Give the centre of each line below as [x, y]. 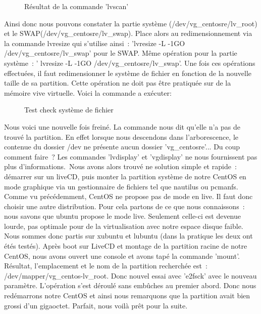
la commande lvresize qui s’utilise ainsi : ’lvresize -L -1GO [95, 43]
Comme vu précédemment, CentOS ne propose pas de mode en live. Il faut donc [128, 196]
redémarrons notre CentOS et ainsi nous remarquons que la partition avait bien [127, 296]
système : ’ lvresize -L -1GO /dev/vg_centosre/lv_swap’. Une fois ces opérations [130, 63]
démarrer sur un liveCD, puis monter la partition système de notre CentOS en [125, 176]
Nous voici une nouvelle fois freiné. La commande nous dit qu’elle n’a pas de [122, 126]
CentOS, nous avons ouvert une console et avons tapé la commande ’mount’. [122, 256]
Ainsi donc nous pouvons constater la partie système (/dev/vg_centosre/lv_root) [131, 23]
